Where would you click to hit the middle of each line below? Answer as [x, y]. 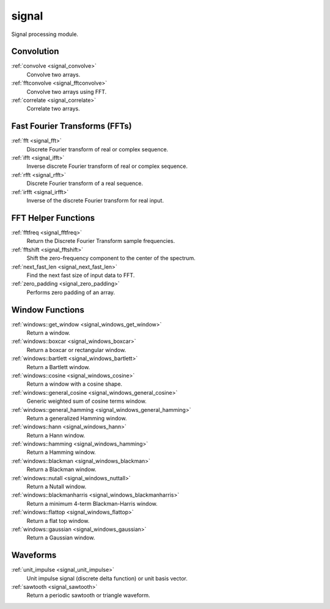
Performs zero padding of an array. [71, 292]
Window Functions [48, 310]
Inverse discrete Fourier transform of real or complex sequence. [107, 166]
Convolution [35, 52]
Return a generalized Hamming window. [77, 418]
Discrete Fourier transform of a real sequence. [85, 184]
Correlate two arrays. [53, 109]
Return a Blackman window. [62, 469]
